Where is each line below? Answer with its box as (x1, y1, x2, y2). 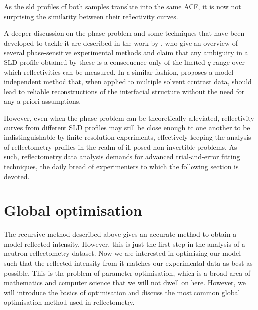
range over (213, 57, 245, 67)
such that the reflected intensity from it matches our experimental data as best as (4, 258, 253, 268)
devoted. (4, 171, 30, 181)
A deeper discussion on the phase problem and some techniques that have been (4, 28, 245, 38)
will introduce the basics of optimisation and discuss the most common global (4, 287, 240, 297)
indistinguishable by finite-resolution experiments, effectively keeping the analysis (4, 132, 251, 142)
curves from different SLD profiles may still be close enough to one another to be (4, 122, 250, 132)
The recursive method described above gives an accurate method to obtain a (4, 229, 237, 239)
